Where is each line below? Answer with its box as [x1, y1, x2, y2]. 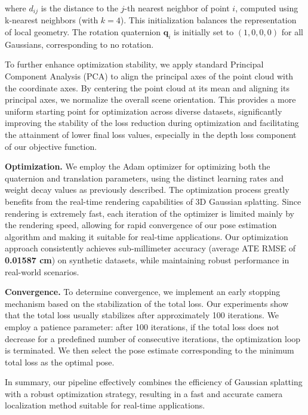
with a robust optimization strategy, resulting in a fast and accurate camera [5, 387, 283, 399]
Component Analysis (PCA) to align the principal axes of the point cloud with [5, 70, 294, 82]
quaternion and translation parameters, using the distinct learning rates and [5, 171, 284, 184]
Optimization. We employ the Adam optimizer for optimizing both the [5, 160, 270, 173]
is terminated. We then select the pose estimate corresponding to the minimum [5, 344, 294, 356]
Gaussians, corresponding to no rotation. [5, 38, 154, 50]
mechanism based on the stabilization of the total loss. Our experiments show [5, 297, 289, 309]
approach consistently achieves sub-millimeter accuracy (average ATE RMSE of [5, 242, 296, 254]
